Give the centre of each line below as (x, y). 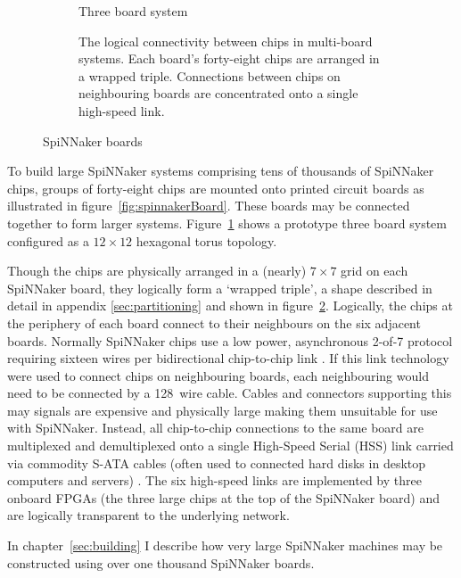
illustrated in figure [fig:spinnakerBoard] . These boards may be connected (209, 206)
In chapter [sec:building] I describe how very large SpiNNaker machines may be (225, 545)
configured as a (48, 240)
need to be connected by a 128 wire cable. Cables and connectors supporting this (230, 393)
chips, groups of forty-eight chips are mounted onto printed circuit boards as (216, 188)
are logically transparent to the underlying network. (148, 515)
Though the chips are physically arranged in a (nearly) (157, 271)
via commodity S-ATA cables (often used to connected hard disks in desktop (217, 462)
